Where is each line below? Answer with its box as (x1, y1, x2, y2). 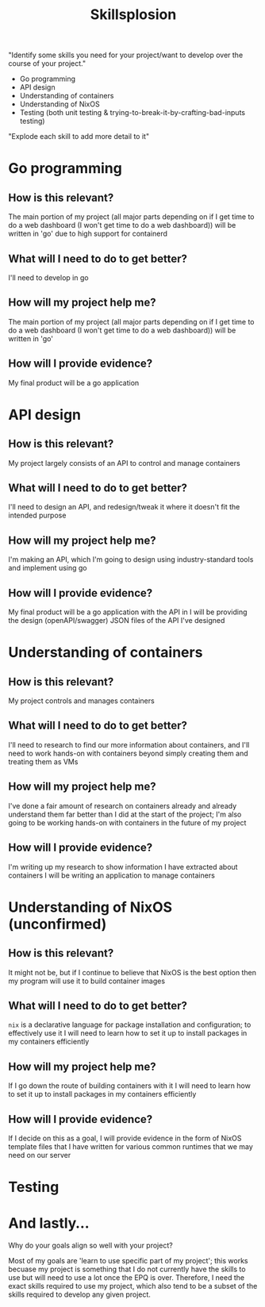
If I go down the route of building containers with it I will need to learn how (8, 1081, 252, 1090)
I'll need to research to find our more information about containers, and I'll (8, 740, 250, 749)
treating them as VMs (8, 756, 79, 767)
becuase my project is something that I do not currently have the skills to (8, 1264, 246, 1274)
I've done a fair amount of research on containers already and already (8, 801, 237, 810)
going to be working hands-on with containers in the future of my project (8, 817, 247, 827)
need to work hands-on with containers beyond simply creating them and (8, 748, 248, 758)
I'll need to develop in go (8, 273, 89, 283)
